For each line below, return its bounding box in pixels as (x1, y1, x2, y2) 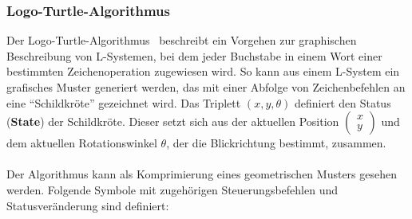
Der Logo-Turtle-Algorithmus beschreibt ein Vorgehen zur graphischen (6, 32, 357, 49)
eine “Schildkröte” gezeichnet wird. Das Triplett (6, 94, 241, 111)
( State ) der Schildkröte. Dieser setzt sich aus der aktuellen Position (6, 113, 339, 130)
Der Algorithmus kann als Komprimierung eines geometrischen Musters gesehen (6, 166, 397, 182)
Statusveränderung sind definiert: (6, 197, 169, 213)
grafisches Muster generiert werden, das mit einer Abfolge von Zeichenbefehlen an (6, 79, 406, 95)
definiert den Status (294, 94, 391, 111)
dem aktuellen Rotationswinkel (6, 135, 157, 151)
